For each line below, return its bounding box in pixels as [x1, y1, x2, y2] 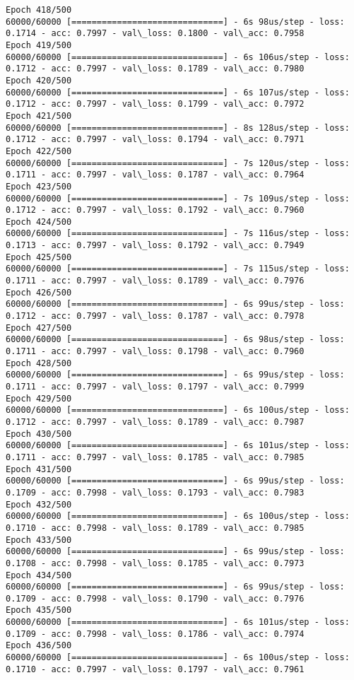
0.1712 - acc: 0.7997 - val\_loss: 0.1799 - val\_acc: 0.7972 [6, 99, 305, 110]
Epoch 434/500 [6, 570, 72, 580]
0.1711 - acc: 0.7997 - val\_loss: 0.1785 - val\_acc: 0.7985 [6, 452, 305, 462]
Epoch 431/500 [6, 464, 72, 474]
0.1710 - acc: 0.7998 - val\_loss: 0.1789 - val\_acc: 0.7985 [6, 522, 305, 533]
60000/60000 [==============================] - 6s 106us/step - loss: [6, 52, 350, 62]
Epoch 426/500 [6, 287, 72, 298]
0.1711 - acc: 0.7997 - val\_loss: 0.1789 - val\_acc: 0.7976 [6, 276, 305, 286]
